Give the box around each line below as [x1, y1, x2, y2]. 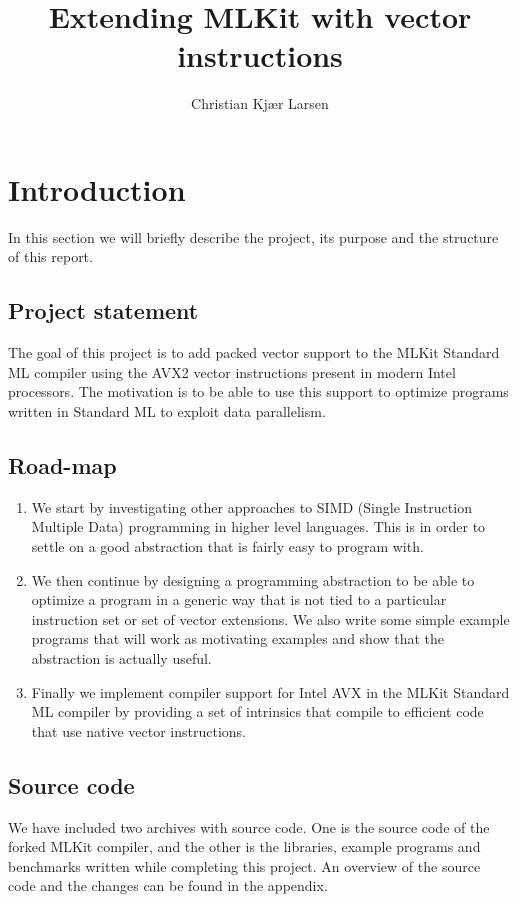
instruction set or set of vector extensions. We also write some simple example [31, 608, 510, 629]
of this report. [8, 246, 93, 267]
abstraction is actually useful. [31, 647, 212, 668]
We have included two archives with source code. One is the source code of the [8, 816, 490, 837]
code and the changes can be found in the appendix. [8, 875, 328, 896]
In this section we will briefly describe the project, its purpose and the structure [8, 226, 499, 247]
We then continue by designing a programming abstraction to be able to [31, 569, 475, 590]
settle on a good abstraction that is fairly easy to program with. [31, 536, 424, 556]
